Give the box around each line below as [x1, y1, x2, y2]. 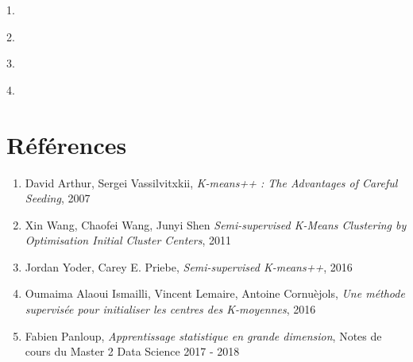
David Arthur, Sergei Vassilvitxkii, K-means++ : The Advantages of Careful [25, 174, 398, 191]
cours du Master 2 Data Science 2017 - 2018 [25, 343, 240, 360]
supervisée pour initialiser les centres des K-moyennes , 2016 [25, 301, 316, 318]
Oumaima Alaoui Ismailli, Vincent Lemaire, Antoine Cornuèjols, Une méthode [25, 285, 405, 302]
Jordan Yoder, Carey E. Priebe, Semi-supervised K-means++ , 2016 [25, 258, 353, 275]
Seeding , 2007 [25, 190, 91, 206]
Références [6, 128, 127, 160]
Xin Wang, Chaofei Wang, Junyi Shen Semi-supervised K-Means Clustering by [25, 216, 407, 233]
